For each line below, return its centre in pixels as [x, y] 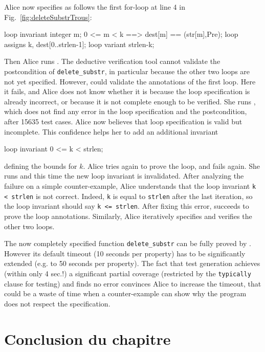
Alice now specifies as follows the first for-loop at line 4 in [95, 7]
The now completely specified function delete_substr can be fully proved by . [128, 243]
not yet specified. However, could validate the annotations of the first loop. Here [130, 81]
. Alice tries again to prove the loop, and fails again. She [172, 166]
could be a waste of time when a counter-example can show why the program [125, 293]
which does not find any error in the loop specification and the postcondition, [126, 111]
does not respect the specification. [57, 303]
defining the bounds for [41, 166]
